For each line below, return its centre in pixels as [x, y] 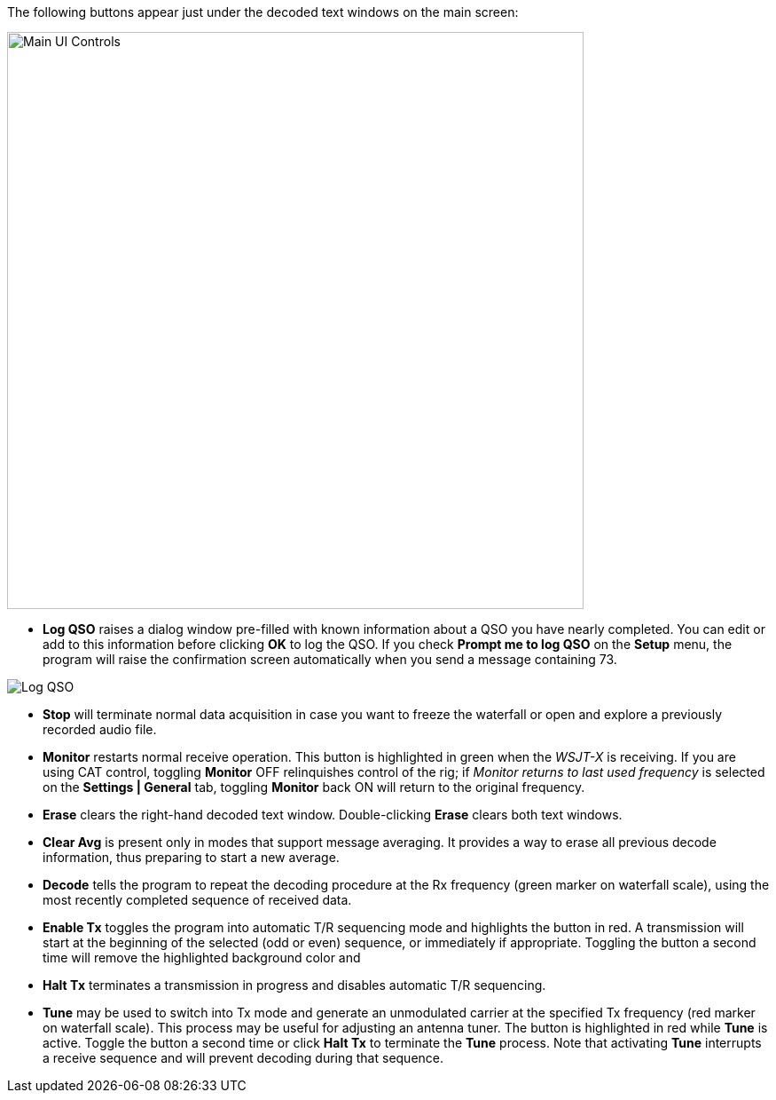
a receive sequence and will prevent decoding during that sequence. [243, 1058]
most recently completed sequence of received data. [197, 900]
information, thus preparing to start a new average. [191, 857]
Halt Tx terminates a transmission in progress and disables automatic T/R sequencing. [294, 985]
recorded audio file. [100, 729]
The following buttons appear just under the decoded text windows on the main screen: [263, 12]
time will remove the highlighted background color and [202, 958]
